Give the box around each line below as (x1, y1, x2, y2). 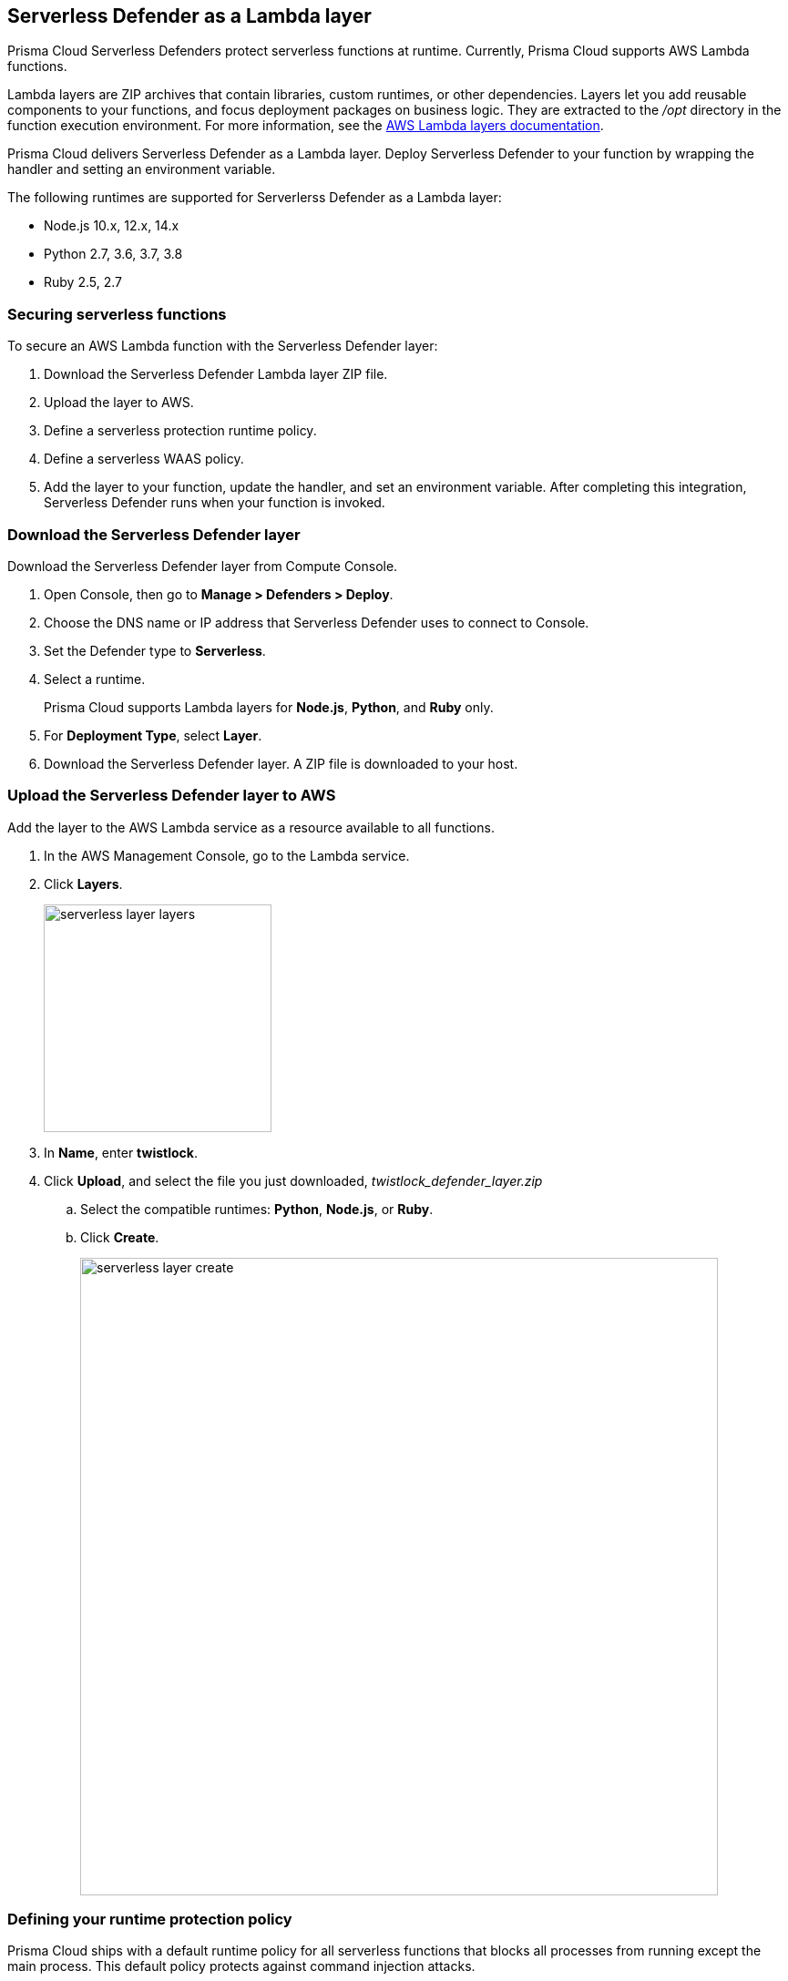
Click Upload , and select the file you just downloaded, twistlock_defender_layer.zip (44, 1172, 543, 1189)
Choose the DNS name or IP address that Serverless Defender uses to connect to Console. (44, 614, 589, 630)
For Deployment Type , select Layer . (44, 727, 262, 743)
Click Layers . (44, 875, 123, 892)
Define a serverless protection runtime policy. (44, 423, 317, 439)
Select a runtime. (44, 670, 146, 687)
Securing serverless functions (7, 304, 227, 323)
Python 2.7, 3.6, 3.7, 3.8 (44, 246, 183, 262)
